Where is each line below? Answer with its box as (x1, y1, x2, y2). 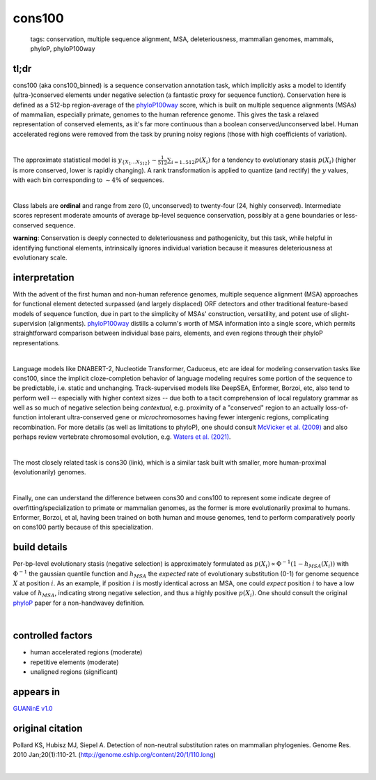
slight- (331, 309, 350, 317)
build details (13, 541, 68, 553)
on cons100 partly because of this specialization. (13, 523, 153, 532)
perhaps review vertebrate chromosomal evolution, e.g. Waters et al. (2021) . (13, 433, 231, 441)
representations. (13, 338, 61, 347)
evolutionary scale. (13, 253, 68, 262)
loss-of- (324, 403, 349, 412)
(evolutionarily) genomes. (13, 468, 86, 477)
